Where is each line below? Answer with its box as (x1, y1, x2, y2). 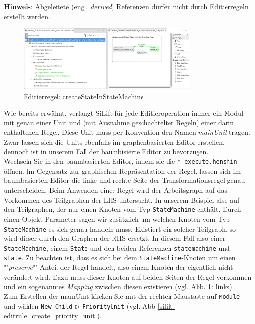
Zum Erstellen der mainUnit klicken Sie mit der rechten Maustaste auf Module (4, 291, 240, 301)
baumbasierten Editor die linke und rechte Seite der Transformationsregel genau (4, 175, 245, 185)
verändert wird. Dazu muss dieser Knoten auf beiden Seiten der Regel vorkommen (4, 271, 252, 282)
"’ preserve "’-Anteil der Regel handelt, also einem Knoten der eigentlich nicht (4, 262, 233, 272)
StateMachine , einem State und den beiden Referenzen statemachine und (4, 242, 230, 253)
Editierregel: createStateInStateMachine (24, 91, 144, 101)
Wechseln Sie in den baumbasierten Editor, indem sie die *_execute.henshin (4, 156, 237, 166)
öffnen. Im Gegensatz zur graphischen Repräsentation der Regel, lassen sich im (4, 165, 241, 176)
